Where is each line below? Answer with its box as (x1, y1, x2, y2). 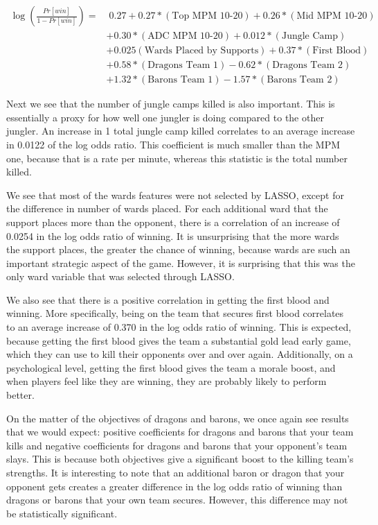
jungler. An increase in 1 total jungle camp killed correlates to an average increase (6, 123, 355, 138)
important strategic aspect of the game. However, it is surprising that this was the (6, 255, 355, 270)
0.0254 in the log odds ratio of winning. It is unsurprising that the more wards (6, 228, 339, 243)
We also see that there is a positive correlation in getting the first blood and (6, 292, 330, 307)
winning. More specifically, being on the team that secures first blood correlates (6, 306, 344, 320)
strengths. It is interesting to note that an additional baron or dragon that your (6, 465, 345, 479)
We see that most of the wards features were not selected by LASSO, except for (6, 187, 344, 202)
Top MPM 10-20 (172, 11, 243, 21)
